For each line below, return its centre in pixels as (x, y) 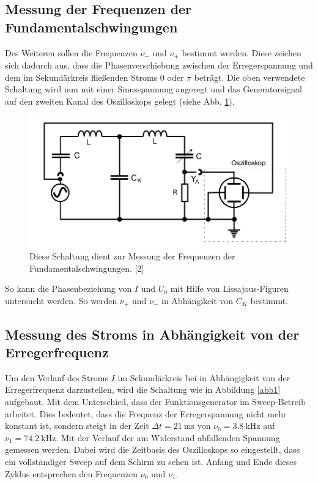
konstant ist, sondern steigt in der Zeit (77, 426)
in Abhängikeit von (198, 300)
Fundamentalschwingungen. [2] (87, 268)
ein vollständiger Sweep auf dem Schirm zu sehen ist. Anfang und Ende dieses (151, 461)
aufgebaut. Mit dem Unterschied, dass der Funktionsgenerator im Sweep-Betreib (155, 401)
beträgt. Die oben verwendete (250, 77)
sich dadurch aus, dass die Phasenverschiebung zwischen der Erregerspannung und (159, 65)
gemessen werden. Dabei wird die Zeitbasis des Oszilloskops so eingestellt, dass (153, 449)
